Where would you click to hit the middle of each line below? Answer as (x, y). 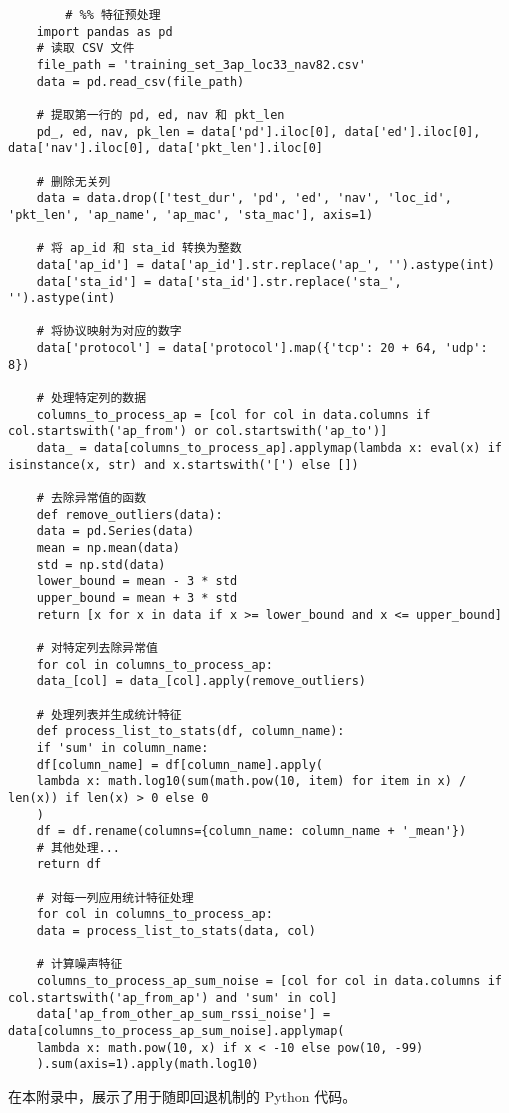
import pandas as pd (104, 31)
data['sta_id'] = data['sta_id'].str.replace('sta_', (219, 281)
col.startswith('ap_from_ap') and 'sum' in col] (173, 997)
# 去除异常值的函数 (91, 498)
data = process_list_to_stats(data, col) (176, 931)
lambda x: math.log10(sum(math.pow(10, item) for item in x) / (251, 781)
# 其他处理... (78, 847)
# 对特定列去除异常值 (97, 647)
